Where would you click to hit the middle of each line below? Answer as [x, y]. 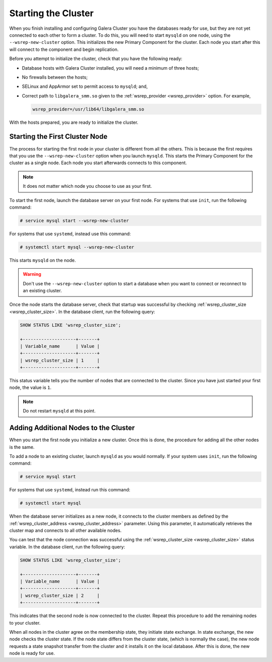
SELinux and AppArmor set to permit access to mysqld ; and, [85, 86]
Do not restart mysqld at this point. [59, 411]
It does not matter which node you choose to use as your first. [87, 186]
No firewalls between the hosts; [55, 77]
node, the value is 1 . [30, 388]
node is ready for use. [32, 653]
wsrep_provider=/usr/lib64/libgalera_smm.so [88, 109]
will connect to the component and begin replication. [64, 49]
